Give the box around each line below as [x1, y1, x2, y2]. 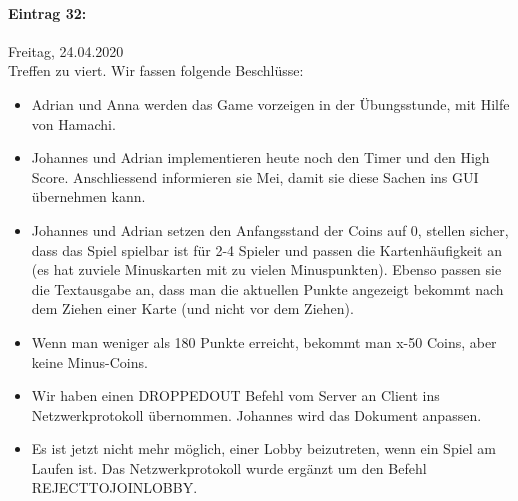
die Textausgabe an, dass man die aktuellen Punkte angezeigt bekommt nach [31, 278, 504, 299]
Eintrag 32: [8, 2, 87, 23]
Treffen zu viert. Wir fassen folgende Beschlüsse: [8, 60, 304, 81]
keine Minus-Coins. [31, 351, 148, 372]
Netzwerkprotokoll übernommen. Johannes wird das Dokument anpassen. [31, 404, 482, 425]
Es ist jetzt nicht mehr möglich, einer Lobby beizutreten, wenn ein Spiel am [31, 438, 496, 459]
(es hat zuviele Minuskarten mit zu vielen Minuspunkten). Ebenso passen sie [31, 259, 502, 280]
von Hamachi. [31, 113, 116, 134]
